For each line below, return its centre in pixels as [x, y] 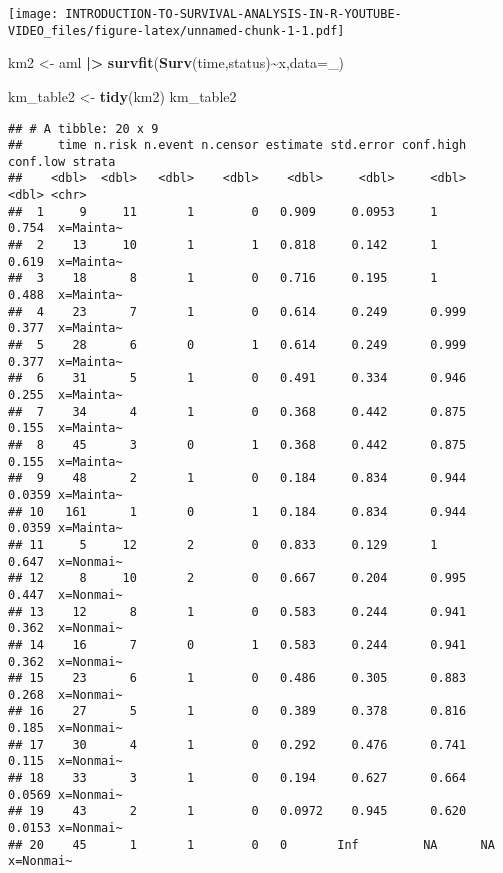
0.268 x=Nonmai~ [65, 694]
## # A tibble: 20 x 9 [83, 128]
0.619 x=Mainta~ [65, 261]
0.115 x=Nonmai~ [65, 761]
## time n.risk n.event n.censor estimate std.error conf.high [237, 145]
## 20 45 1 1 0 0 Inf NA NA [251, 844]
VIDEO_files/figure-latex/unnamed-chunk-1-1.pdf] [176, 30]
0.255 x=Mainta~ [65, 395]
